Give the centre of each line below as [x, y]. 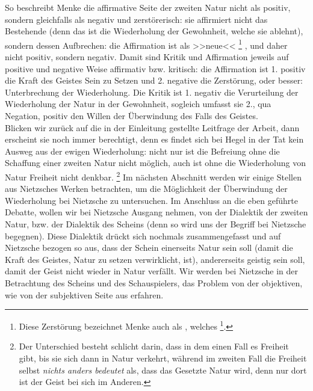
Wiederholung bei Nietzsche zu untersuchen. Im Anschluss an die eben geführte [151, 200]
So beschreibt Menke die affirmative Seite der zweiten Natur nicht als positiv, [148, 7]
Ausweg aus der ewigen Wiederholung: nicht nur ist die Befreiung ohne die [142, 151]
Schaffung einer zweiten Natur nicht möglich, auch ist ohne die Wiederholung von [155, 163]
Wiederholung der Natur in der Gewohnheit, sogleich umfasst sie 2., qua [138, 104]
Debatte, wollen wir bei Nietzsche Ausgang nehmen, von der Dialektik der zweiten [156, 212]
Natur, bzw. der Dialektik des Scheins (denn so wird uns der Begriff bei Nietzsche [156, 224]
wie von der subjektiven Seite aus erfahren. [84, 294]
